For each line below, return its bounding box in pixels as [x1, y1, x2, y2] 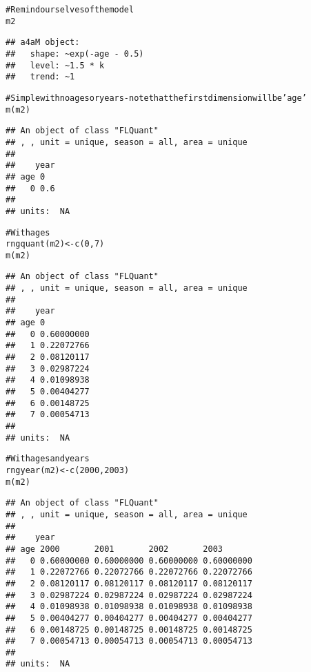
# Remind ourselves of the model [6, 5, 134, 15]
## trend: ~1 [6, 72, 75, 82]
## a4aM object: [6, 37, 80, 48]
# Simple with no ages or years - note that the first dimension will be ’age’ [6, 93, 307, 103]
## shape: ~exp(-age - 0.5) [6, 48, 144, 59]
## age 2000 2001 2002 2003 [6, 544, 223, 554]
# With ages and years [6, 454, 90, 464]
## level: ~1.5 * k [6, 60, 105, 70]
